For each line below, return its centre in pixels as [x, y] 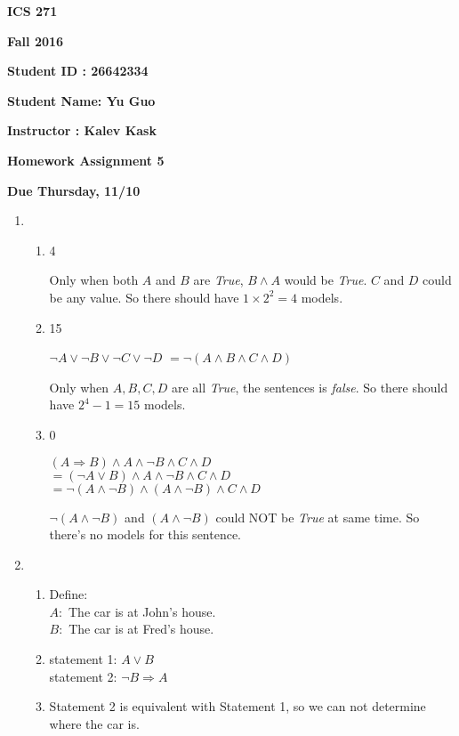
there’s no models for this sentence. [145, 534]
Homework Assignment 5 [86, 160]
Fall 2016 [36, 40]
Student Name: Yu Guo [81, 100]
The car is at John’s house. [142, 611]
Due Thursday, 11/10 [74, 190]
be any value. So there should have [144, 297]
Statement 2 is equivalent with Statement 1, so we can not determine [238, 706]
